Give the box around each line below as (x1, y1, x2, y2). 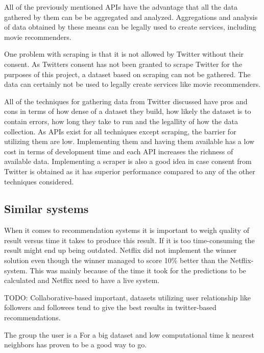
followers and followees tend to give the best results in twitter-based (4, 302, 217, 313)
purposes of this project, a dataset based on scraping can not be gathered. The (4, 68, 251, 79)
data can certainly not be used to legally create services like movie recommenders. (4, 79, 261, 89)
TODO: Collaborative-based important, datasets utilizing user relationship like (4, 292, 251, 302)
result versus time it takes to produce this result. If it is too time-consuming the (4, 234, 255, 245)
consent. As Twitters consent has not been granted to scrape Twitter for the (4, 58, 243, 69)
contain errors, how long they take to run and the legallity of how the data (4, 115, 238, 126)
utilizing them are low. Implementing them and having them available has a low (4, 136, 255, 147)
